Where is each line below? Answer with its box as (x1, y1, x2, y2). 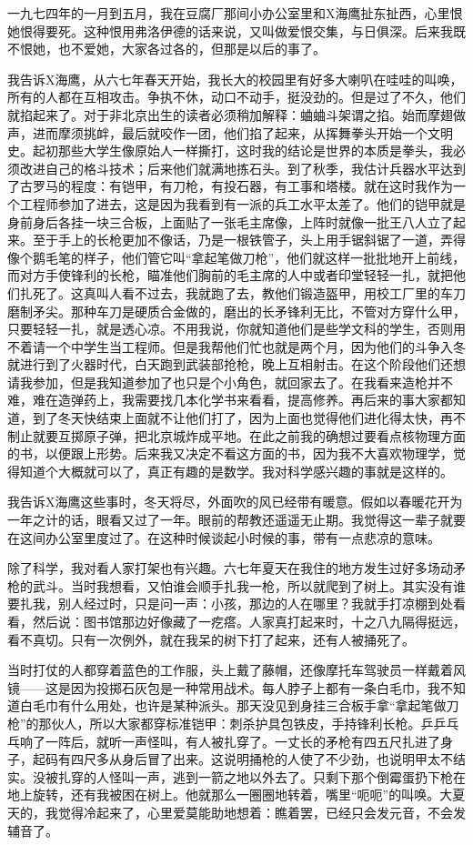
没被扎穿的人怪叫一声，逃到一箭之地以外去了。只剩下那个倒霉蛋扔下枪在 (32, 767, 466, 786)
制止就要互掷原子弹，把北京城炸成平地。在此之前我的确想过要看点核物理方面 (7, 426, 466, 445)
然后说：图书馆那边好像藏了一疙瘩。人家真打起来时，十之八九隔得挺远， (32, 612, 466, 630)
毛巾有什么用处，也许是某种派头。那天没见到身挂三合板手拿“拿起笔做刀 (32, 696, 459, 715)
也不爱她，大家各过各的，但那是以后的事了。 (57, 39, 326, 58)
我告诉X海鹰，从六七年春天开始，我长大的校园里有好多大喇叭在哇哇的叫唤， (7, 69, 463, 88)
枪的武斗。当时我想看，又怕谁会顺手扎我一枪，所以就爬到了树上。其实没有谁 (7, 576, 466, 595)
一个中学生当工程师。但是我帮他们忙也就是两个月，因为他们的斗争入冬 (45, 337, 466, 356)
